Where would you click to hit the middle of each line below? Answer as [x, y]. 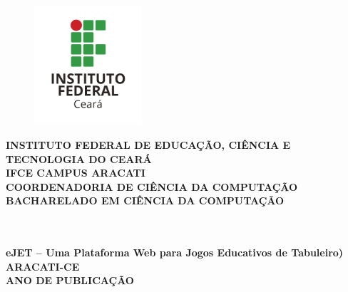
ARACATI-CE [43, 266]
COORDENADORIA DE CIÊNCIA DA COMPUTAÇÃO [152, 186]
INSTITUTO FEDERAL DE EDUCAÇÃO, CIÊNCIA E [148, 144]
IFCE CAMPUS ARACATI [76, 173]
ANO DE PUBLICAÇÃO [70, 280]
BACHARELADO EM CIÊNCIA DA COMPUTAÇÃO [145, 200]
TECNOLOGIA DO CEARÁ [79, 158]
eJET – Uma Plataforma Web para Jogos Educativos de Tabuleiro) [175, 252]
